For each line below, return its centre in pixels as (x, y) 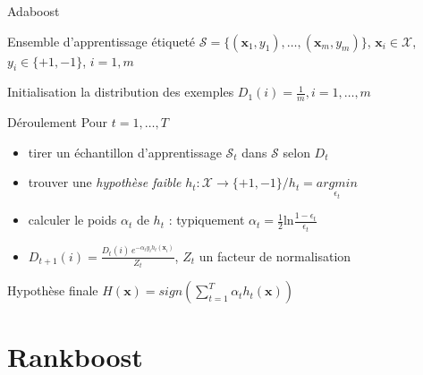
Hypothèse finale (53, 290)
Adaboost (34, 11)
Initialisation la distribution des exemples (121, 92)
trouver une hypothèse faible (105, 182)
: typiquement (207, 220)
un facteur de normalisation (275, 256)
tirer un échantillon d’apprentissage (125, 152)
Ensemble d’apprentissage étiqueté (102, 41)
